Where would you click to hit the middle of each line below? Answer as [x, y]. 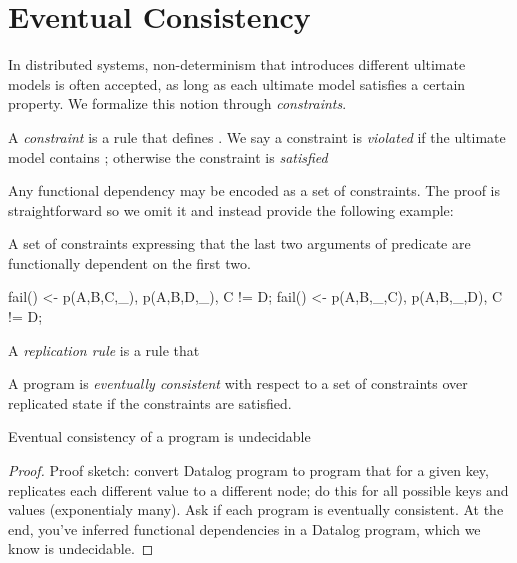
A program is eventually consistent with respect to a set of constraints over [238, 383]
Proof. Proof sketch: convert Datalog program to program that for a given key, [248, 470]
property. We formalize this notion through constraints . [177, 103]
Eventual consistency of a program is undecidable [159, 436]
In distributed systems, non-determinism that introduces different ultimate [237, 64]
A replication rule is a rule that [104, 349]
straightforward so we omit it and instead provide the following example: [231, 209]
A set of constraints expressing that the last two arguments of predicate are [239, 243]
